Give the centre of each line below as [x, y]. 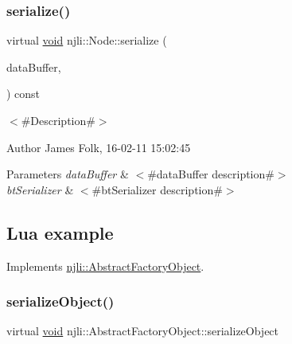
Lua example [60, 232]
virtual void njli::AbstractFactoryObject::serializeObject [143, 331]
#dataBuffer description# [211, 174]
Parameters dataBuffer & [68, 174]
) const [23, 94]
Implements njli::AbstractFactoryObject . [105, 266]
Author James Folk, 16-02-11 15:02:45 [99, 147]
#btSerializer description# [157, 189]
